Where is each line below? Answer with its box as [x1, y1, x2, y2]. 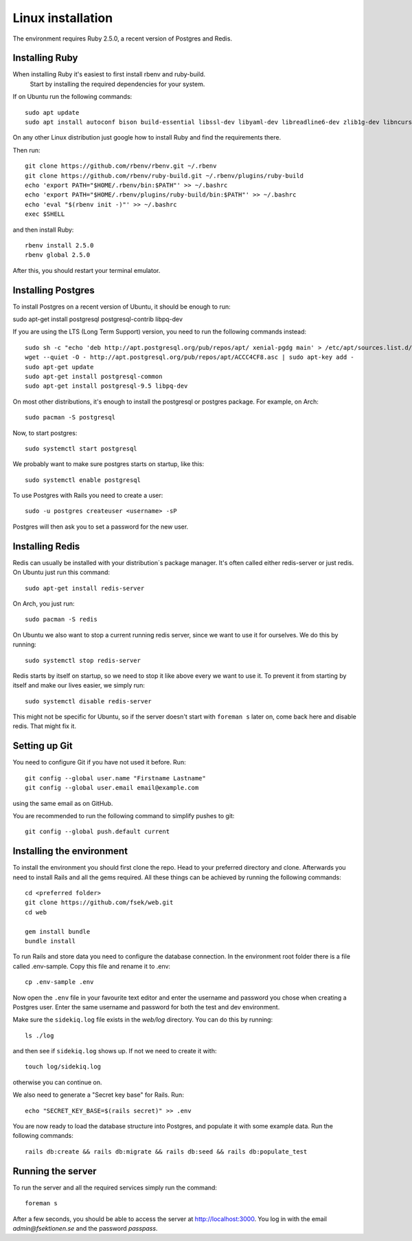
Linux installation [12, 10, 113, 25]
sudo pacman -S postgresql [25, 413, 116, 421]
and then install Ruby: [12, 226, 74, 234]
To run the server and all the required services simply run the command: [12, 1183, 218, 1191]
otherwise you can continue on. [12, 1078, 102, 1086]
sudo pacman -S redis [25, 615, 98, 624]
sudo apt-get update [25, 363, 94, 371]
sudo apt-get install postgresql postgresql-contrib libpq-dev [12, 315, 183, 323]
